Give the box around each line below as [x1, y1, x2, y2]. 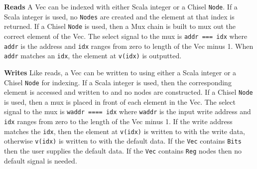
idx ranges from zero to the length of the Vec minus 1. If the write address [4, 116, 233, 127]
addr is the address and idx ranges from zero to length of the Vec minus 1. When [4, 40, 254, 51]
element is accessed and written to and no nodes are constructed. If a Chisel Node [4, 87, 253, 97]
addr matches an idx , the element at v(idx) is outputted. [4, 50, 182, 61]
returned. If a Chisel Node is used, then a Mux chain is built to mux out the [4, 21, 236, 31]
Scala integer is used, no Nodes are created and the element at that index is [4, 11, 235, 21]
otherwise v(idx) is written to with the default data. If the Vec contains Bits [4, 136, 242, 146]
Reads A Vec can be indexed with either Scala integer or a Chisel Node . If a [4, 1, 238, 11]
